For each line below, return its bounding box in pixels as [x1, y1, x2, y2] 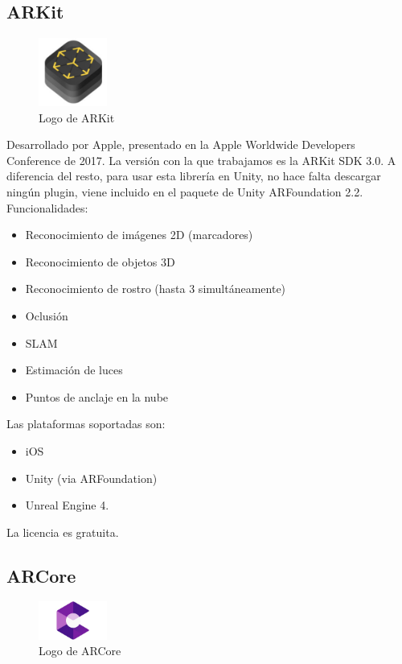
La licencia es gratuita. [6, 523, 119, 540]
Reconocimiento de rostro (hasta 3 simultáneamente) [25, 280, 286, 297]
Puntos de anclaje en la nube [25, 388, 169, 405]
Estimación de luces [25, 361, 123, 378]
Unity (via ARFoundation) [25, 469, 158, 486]
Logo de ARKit [39, 109, 115, 126]
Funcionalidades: [6, 199, 88, 216]
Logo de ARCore [39, 642, 121, 659]
